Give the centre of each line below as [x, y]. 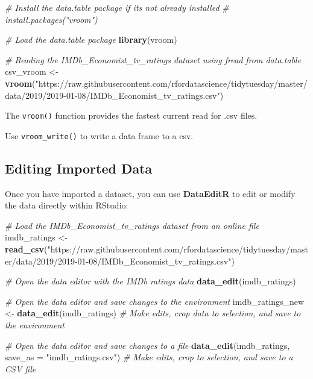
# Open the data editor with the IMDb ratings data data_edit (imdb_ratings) [150, 281]
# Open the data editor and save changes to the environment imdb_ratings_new [155, 301]
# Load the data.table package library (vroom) [91, 39]
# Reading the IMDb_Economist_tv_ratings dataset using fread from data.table [153, 59]
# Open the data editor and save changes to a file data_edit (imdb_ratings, [147, 345]
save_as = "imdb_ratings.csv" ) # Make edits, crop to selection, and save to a [149, 357]
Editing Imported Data [79, 168]
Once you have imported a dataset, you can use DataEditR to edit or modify [150, 193]
